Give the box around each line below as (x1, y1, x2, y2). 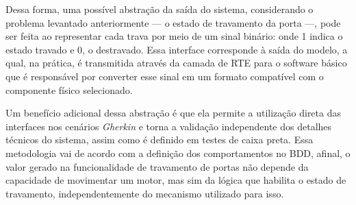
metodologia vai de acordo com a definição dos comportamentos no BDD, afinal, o (5, 145, 351, 160)
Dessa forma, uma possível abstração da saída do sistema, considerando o (5, 2, 314, 16)
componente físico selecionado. (5, 82, 133, 97)
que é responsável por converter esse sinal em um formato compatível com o (5, 69, 324, 83)
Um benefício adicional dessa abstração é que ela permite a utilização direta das (5, 106, 341, 120)
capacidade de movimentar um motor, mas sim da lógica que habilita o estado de (5, 173, 346, 187)
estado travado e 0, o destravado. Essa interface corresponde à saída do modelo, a (5, 42, 348, 56)
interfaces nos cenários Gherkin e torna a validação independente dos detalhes (5, 119, 332, 133)
